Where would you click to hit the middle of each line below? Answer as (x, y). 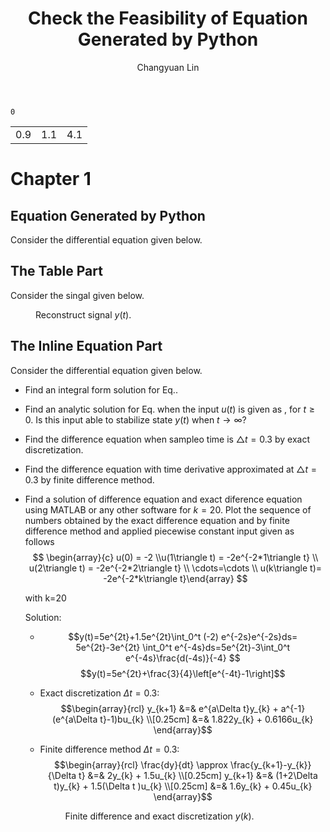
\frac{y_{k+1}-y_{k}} (270, 764)
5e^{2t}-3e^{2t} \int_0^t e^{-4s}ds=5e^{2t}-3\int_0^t (183, 647)
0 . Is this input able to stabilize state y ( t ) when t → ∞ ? (135, 419)
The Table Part (56, 271)
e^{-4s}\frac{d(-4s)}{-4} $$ (182, 658)
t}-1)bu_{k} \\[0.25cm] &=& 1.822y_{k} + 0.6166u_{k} (206, 719)
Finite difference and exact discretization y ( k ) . (159, 816)
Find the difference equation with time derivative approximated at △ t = (171, 469)
